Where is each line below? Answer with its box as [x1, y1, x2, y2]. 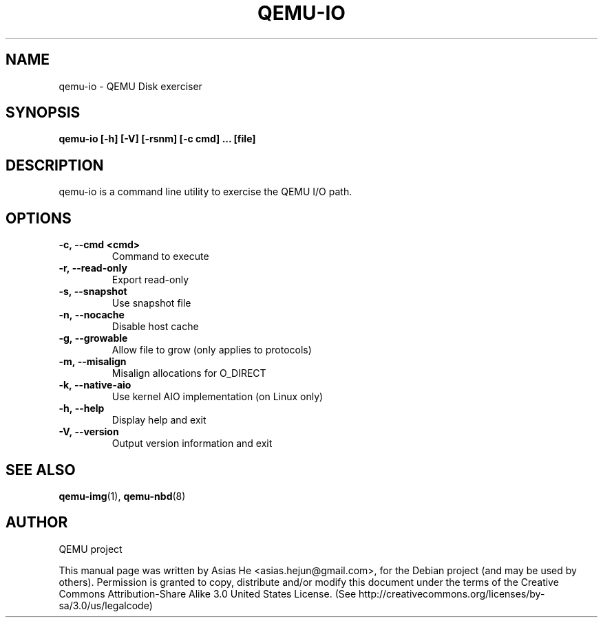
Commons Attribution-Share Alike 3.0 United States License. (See [59, 587, 357, 600]
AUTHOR [6, 514, 68, 532]
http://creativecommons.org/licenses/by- [358, 587, 545, 600]
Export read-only [112, 274, 189, 286]
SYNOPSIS [6, 104, 81, 122]
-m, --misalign [59, 356, 127, 368]
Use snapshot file [112, 297, 191, 309]
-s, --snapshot [59, 285, 127, 298]
